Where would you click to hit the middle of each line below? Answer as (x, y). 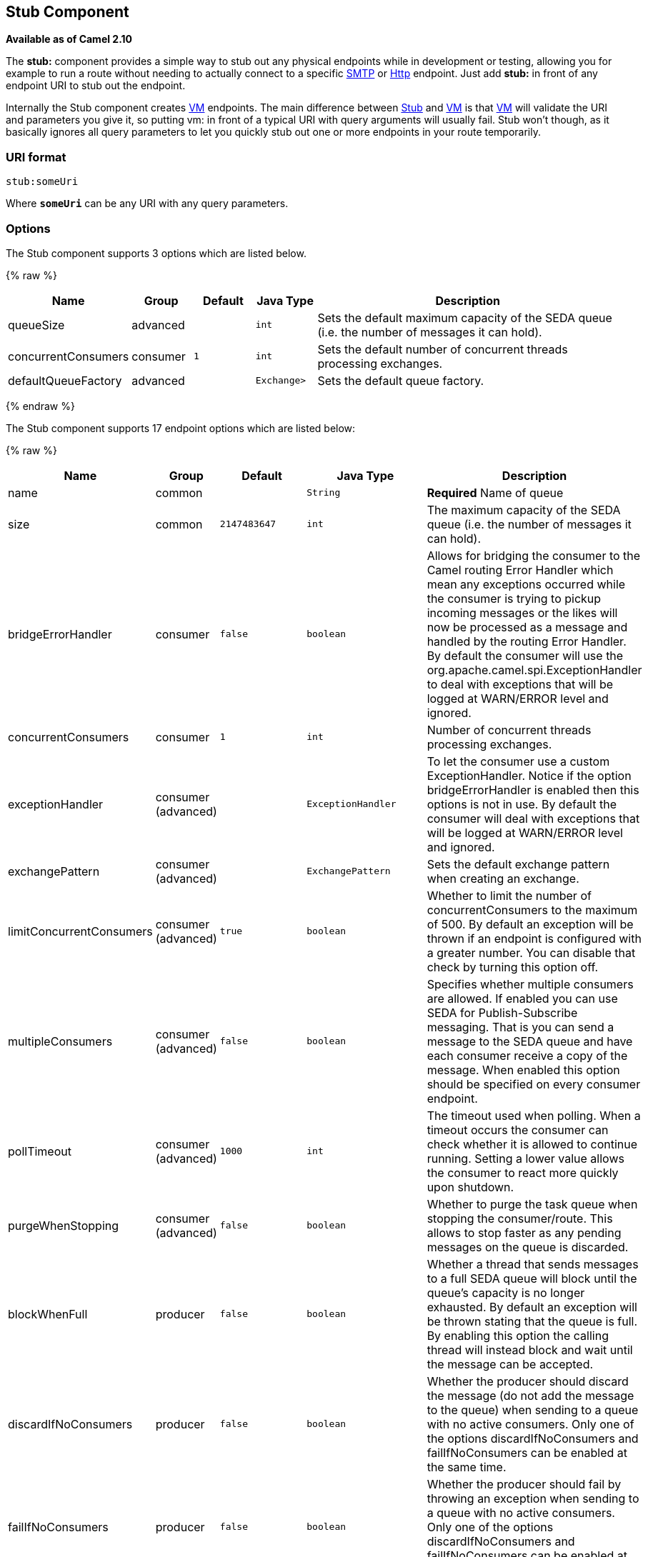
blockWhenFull (48, 1314)
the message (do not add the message (530, 1395)
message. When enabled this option (523, 1070)
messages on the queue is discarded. (528, 1247)
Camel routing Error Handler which (520, 570)
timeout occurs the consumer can (518, 1130)
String (324, 493)
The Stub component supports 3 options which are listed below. (156, 253)
